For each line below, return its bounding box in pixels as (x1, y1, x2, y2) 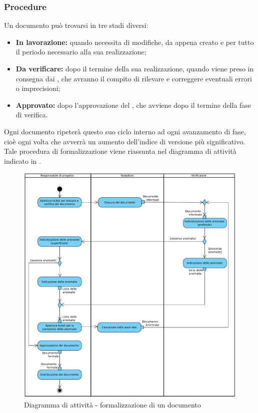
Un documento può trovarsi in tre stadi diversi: (4, 20, 148, 30)
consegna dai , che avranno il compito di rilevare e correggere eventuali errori (15, 73, 252, 83)
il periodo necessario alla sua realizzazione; (15, 46, 146, 57)
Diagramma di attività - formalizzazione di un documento (24, 399, 201, 410)
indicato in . (4, 155, 41, 166)
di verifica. (15, 109, 48, 120)
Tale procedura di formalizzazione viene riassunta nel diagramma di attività (4, 146, 236, 156)
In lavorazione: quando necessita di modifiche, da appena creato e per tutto (15, 36, 254, 47)
